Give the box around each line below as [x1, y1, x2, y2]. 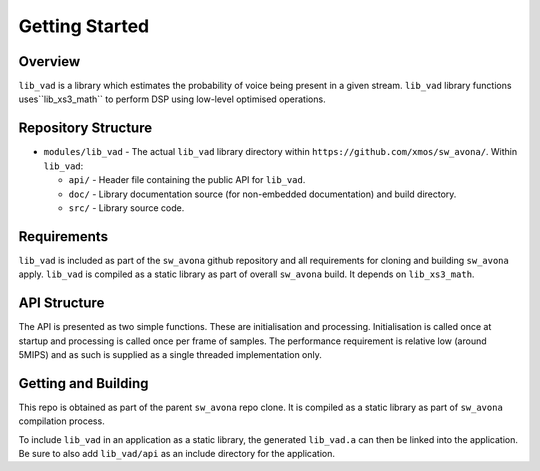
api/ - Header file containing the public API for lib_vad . [68, 174, 306, 186]
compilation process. [18, 415, 105, 427]
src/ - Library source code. [68, 201, 185, 214]
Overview [18, 53, 81, 70]
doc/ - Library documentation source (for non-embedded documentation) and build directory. [68, 188, 457, 200]
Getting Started [18, 15, 150, 37]
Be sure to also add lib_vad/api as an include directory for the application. [18, 447, 335, 459]
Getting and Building [18, 375, 149, 392]
